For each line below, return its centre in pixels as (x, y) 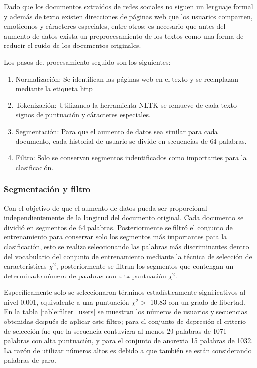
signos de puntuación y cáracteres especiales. (83, 115)
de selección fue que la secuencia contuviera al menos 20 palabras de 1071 (115, 331)
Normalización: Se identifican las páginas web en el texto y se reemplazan (127, 78)
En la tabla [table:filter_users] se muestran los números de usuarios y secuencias (126, 311)
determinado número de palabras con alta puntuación (85, 275)
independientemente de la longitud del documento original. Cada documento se (124, 217)
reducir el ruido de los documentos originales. (73, 45)
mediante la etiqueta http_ (57, 88)
